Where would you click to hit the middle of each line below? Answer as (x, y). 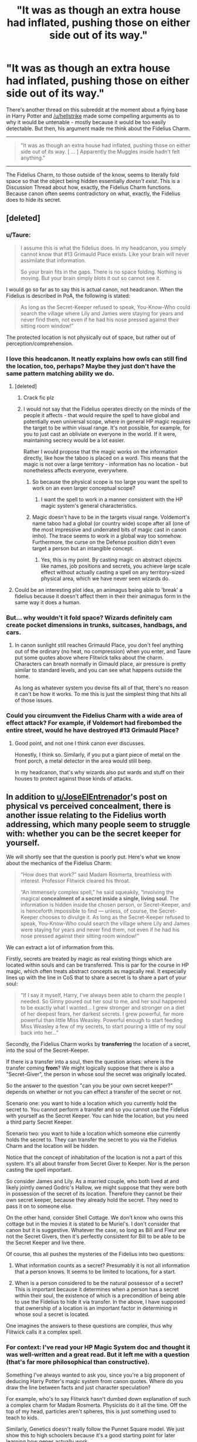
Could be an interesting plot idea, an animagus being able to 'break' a (98, 590)
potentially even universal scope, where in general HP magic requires (107, 421)
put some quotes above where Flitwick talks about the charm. (89, 658)
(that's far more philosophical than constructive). (78, 1362)
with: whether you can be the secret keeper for (94, 833)
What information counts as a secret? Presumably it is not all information (102, 1266)
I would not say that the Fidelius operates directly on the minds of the (107, 409)
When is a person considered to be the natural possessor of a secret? (99, 1283)
